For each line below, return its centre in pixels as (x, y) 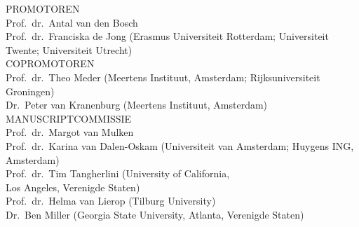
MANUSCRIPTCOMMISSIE (69, 118)
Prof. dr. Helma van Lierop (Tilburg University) (111, 201)
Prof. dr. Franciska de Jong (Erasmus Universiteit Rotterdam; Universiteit (167, 36)
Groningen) (30, 91)
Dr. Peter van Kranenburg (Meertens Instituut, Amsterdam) (137, 105)
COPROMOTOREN (50, 63)
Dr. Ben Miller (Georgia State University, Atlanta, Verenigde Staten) (155, 214)
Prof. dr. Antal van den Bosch (72, 22)
